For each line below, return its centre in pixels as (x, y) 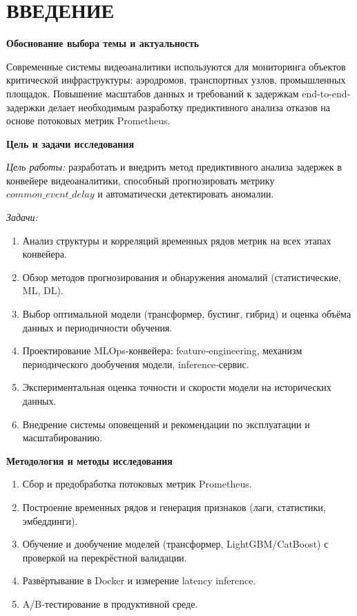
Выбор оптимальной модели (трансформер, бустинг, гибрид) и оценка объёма (187, 314)
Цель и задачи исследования (70, 143)
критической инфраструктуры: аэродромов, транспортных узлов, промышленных (176, 80)
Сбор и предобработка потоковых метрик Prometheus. (137, 484)
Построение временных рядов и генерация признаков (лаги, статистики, (174, 507)
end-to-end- (326, 93)
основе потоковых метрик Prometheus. (88, 121)
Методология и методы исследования (89, 460)
